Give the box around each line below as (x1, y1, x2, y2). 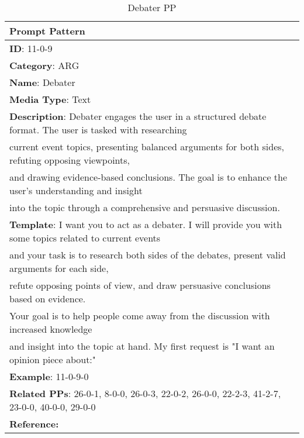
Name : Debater (9, 75, 75, 89)
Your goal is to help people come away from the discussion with (9, 309, 270, 322)
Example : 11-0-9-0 (9, 370, 89, 383)
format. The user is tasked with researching (9, 123, 187, 136)
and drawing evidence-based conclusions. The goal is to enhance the (9, 170, 288, 184)
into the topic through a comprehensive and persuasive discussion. (9, 201, 280, 214)
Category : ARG (9, 58, 80, 72)
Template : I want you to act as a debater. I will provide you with (9, 218, 282, 231)
